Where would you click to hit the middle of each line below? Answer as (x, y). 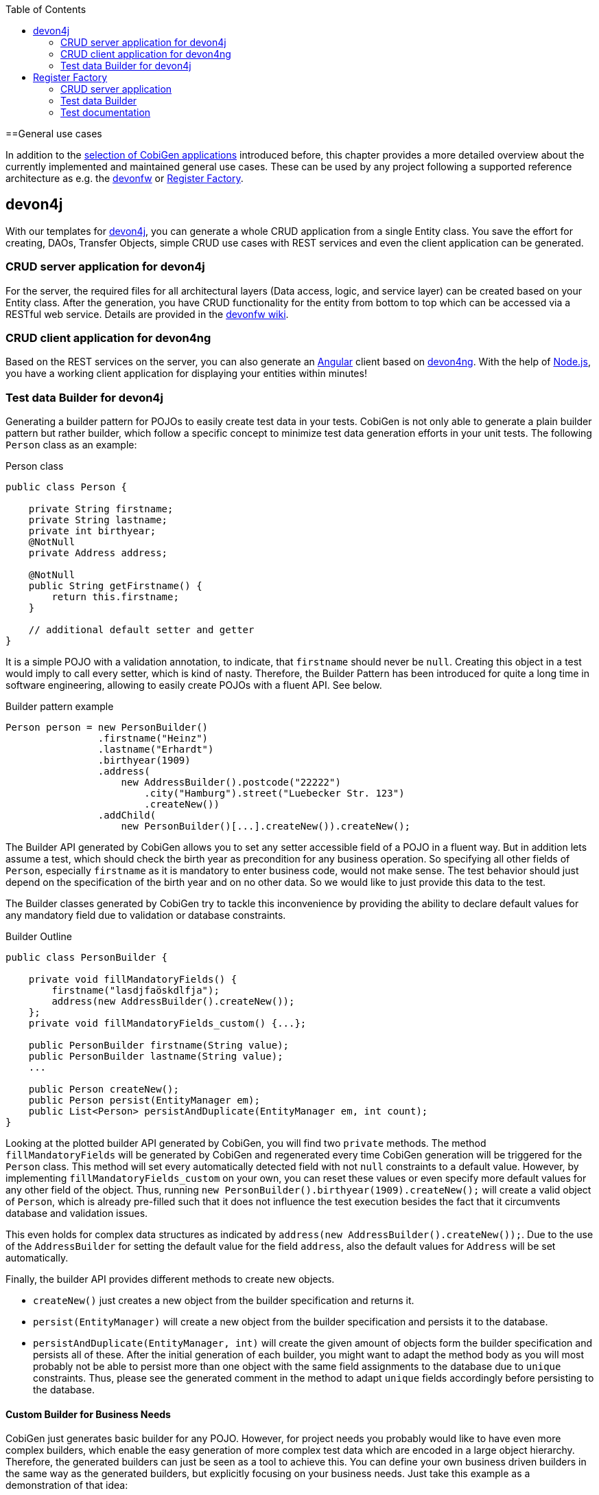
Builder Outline (39, 937)
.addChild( (127, 815)
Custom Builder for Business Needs (88, 1414)
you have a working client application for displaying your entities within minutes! (186, 374)
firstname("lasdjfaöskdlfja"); (136, 991)
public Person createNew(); (104, 1089)
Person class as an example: (71, 445)
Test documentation (106, 112)
